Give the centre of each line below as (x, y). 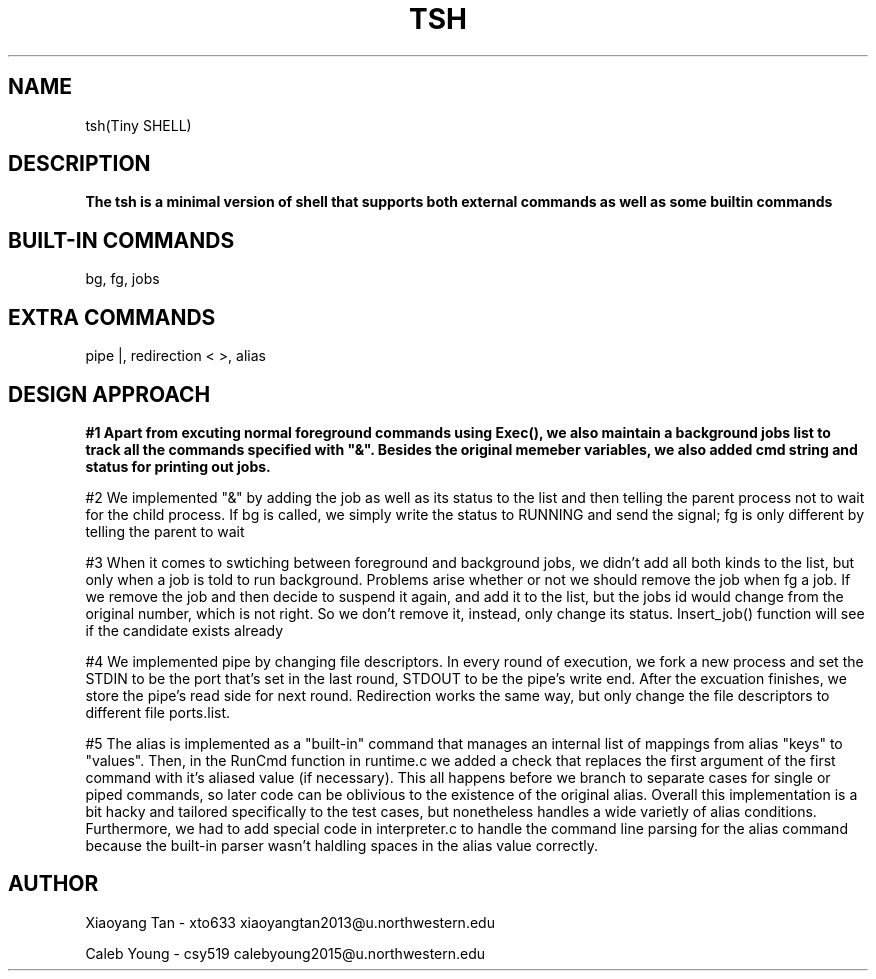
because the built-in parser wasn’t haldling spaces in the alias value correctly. (342, 845)
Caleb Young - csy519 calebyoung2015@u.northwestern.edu (285, 953)
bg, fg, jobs (122, 279)
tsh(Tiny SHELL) (138, 125)
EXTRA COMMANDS (112, 317)
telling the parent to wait (165, 531)
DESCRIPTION (79, 164)
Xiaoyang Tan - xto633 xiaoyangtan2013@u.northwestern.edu (290, 922)
